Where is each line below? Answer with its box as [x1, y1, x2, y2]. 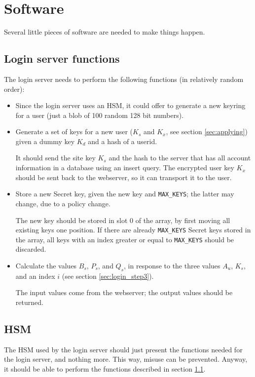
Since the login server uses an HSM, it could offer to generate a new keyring [15, 100, 246, 111]
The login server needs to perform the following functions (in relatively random [4, 74, 244, 84]
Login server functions [4, 51, 120, 66]
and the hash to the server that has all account [109, 152, 251, 163]
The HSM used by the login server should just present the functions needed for [4, 344, 243, 354]
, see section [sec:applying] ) [166, 126, 248, 137]
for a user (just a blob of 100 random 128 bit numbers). [15, 110, 184, 120]
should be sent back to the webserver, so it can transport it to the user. [15, 172, 232, 182]
